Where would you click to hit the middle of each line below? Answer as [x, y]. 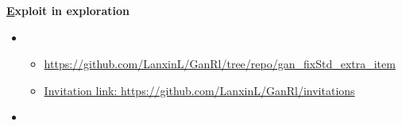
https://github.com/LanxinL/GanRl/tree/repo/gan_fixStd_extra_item [220, 64]
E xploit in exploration [68, 10]
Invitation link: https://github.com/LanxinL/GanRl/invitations [199, 90]
